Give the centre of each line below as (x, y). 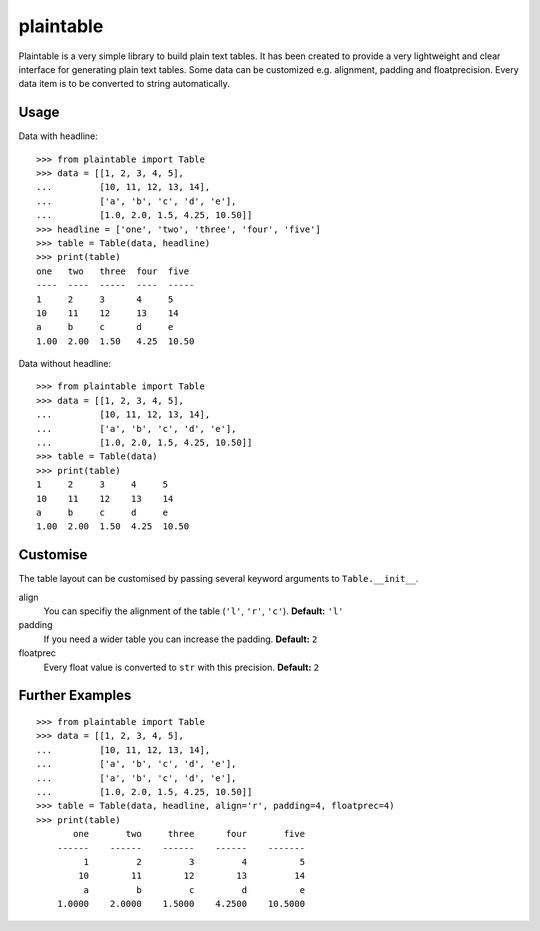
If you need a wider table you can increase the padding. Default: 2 (180, 639)
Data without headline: (65, 364)
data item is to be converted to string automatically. (124, 84)
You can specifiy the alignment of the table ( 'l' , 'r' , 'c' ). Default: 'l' (193, 611)
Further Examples (75, 695)
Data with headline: (58, 136)
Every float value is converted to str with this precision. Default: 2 (181, 667)
